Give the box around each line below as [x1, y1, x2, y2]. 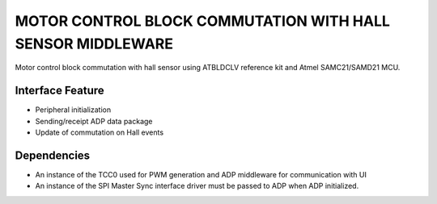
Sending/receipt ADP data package [35, 116, 153, 126]
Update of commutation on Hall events [35, 127, 164, 137]
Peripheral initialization [35, 105, 112, 114]
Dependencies [15, 148, 91, 162]
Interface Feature [15, 84, 104, 98]
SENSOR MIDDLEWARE [15, 35, 174, 52]
